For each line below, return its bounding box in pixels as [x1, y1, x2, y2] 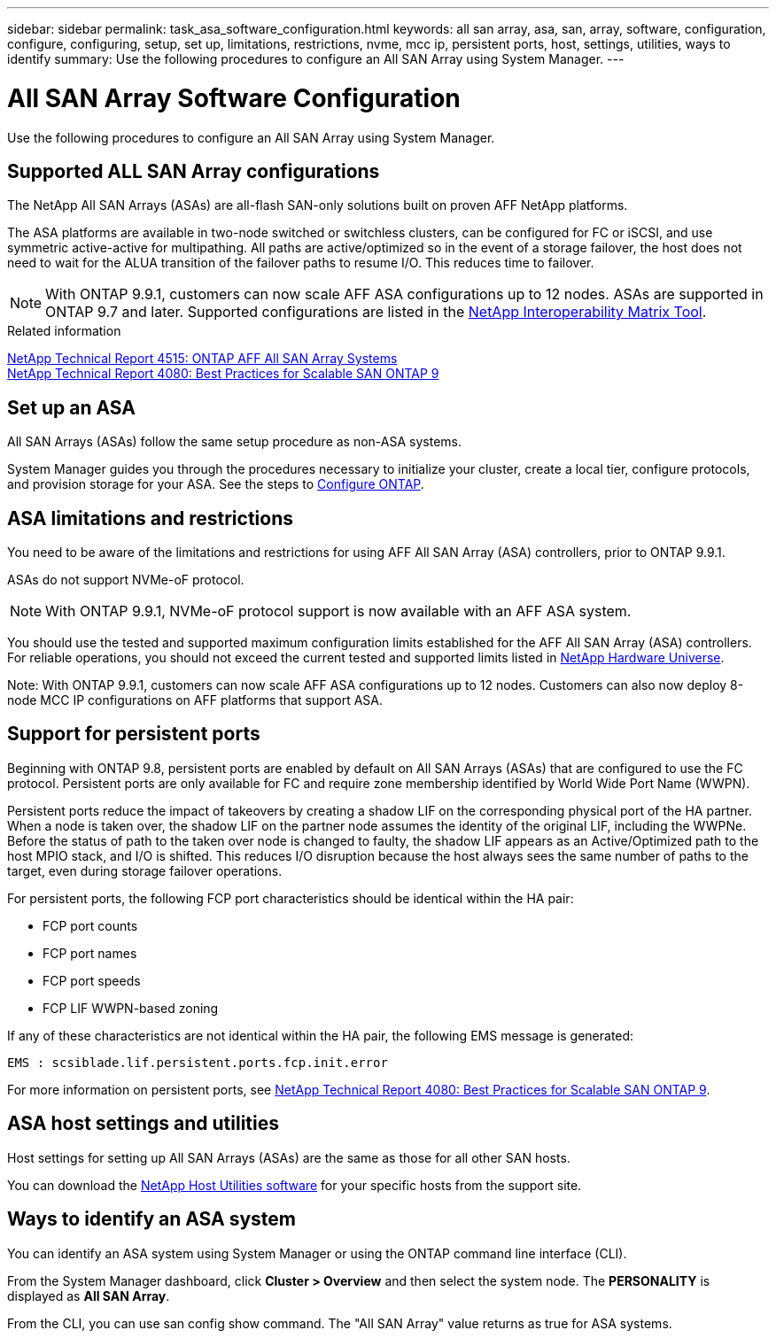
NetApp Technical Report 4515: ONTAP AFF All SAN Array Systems [7, 351, 398, 367]
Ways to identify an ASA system [7, 1208, 297, 1231]
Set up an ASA [7, 396, 136, 419]
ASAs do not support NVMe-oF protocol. [7, 572, 244, 588]
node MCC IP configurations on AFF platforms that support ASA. [7, 692, 384, 708]
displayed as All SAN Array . [7, 1288, 170, 1303]
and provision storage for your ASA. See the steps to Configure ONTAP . [7, 476, 424, 492]
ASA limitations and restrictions [7, 507, 293, 530]
